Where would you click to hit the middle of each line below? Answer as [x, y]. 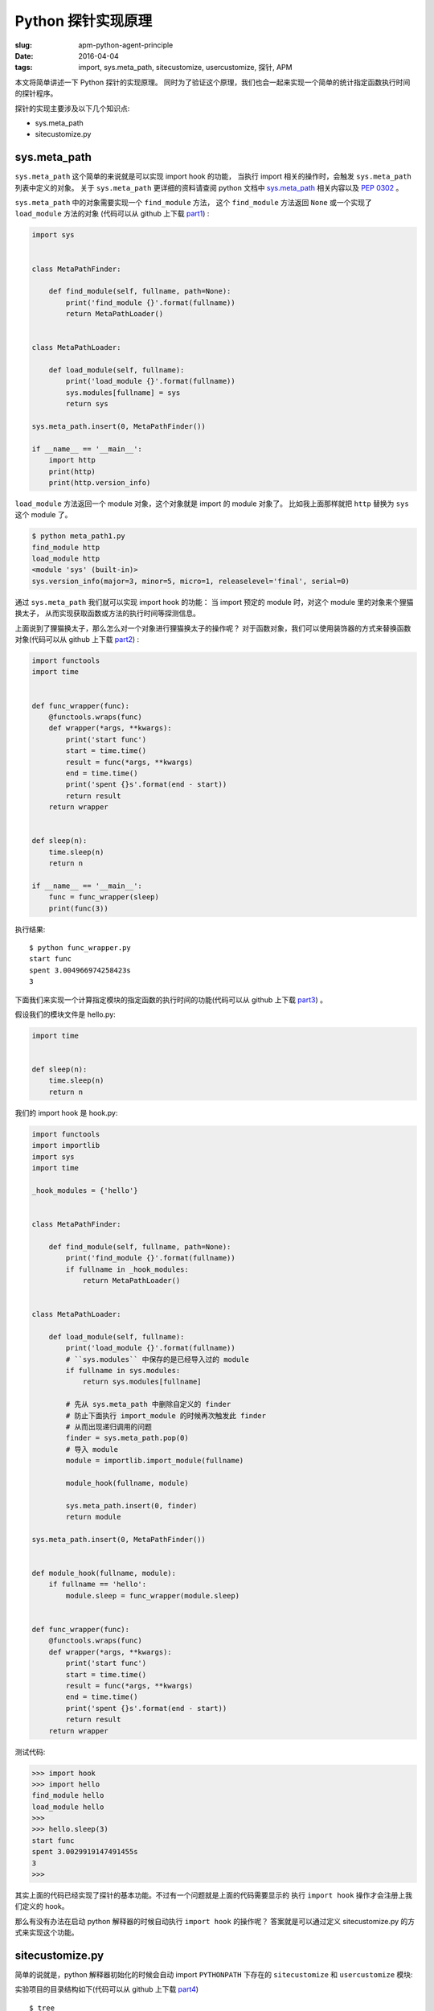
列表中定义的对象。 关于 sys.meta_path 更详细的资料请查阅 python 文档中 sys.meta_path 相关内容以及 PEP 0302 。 [209, 187]
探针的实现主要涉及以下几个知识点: [72, 108]
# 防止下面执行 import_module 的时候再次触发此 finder [166, 1415]
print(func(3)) [78, 908]
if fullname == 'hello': [98, 1584]
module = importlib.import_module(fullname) [155, 1461]
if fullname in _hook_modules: [127, 1269]
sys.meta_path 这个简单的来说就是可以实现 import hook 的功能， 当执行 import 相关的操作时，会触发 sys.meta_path [213, 176]
